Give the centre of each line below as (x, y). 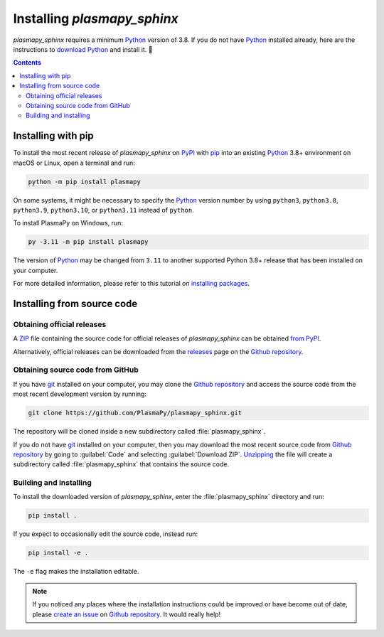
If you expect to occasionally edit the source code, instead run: (106, 534)
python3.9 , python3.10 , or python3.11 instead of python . (104, 210)
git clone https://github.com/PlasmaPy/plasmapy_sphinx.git (135, 413)
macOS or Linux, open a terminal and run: (74, 163)
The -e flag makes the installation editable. (76, 572)
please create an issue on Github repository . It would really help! (127, 614)
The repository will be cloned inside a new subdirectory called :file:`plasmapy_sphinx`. (139, 432)
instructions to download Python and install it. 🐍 (83, 49)
